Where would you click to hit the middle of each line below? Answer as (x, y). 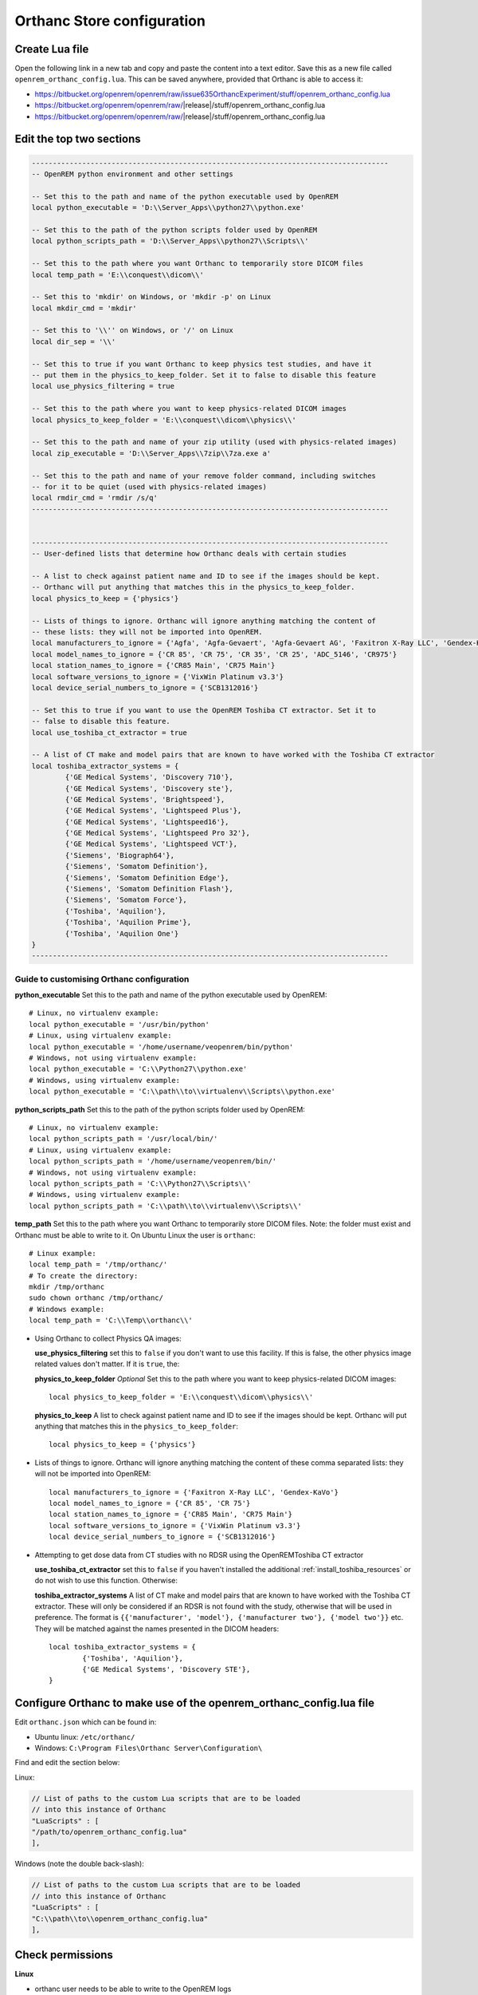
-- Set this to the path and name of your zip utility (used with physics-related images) (214, 442)
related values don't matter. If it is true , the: (107, 1364)
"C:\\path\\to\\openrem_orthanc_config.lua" (120, 1918)
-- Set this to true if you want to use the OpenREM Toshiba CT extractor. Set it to (204, 710)
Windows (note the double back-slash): (80, 1864)
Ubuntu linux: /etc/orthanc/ (85, 1736)
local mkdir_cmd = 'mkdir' (84, 308)
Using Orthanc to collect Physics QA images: (108, 1338)
